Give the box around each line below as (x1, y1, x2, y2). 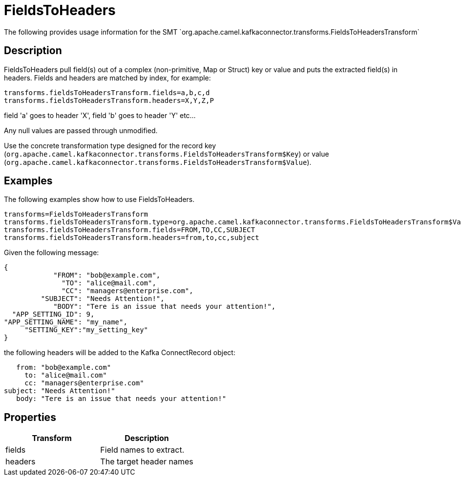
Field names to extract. (100, 445, 185, 455)
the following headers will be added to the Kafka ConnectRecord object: (4, 348, 235, 357)
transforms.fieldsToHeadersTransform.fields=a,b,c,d (4, 88, 210, 97)
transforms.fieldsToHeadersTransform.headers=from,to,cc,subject (4, 234, 259, 242)
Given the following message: (4, 248, 99, 257)
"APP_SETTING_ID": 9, (12, 310, 95, 319)
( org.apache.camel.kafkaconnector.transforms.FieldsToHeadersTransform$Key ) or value (4, 149, 329, 158)
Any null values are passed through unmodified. (4, 126, 158, 135)
